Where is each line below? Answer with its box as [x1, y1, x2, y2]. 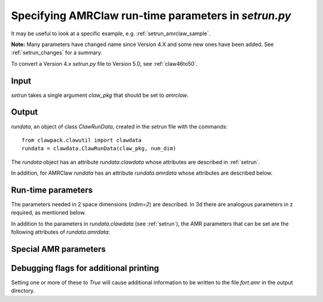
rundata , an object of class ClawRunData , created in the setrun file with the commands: [11, 123, 228, 130]
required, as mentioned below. [11, 209, 86, 216]
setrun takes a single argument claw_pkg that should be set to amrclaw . [11, 91, 189, 99]
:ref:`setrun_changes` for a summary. [11, 49, 103, 56]
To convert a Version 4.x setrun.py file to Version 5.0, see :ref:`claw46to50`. [11, 60, 198, 67]
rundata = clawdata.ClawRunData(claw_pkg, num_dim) [22, 145, 176, 152]
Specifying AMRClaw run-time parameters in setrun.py [11, 9, 291, 22]
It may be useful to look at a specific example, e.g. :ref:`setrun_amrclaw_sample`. [11, 30, 211, 37]
